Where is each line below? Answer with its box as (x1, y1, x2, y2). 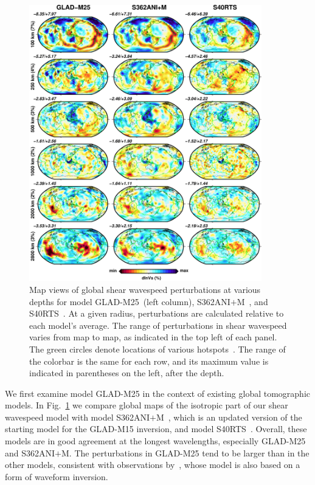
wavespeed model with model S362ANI (5, 410, 150, 423)
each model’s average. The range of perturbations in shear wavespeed (29, 318, 287, 331)
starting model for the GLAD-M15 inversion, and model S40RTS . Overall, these (5, 422, 307, 435)
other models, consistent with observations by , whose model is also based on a (5, 458, 300, 471)
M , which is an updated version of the (156, 410, 302, 423)
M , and (237, 295, 268, 308)
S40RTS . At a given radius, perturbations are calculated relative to (29, 307, 284, 320)
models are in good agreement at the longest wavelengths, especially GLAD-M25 (5, 435, 306, 447)
